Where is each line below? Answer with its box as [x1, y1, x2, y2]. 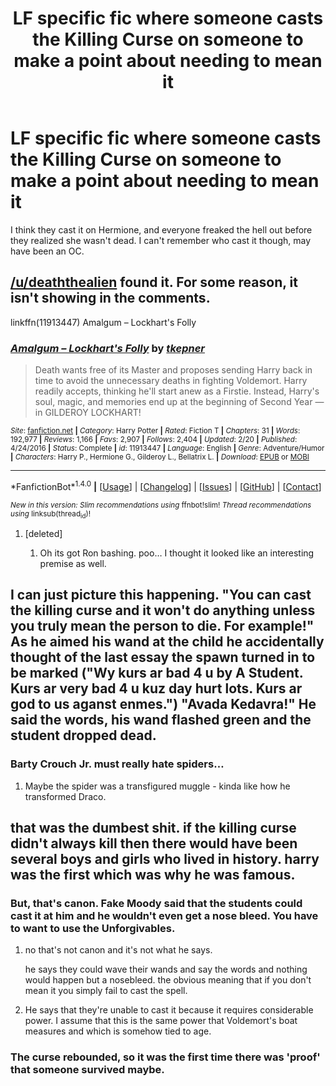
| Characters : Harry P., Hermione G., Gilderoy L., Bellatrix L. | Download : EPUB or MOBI [10, 452, 310, 462]
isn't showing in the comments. [10, 290, 211, 307]
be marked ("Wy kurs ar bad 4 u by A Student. [10, 665, 304, 682]
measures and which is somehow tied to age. [24, 1025, 212, 1037]
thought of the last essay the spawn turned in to [10, 649, 316, 666]
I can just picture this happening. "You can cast [10, 587, 312, 604]
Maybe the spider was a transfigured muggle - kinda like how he [24, 780, 291, 792]
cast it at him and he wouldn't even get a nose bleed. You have [10, 909, 319, 923]
